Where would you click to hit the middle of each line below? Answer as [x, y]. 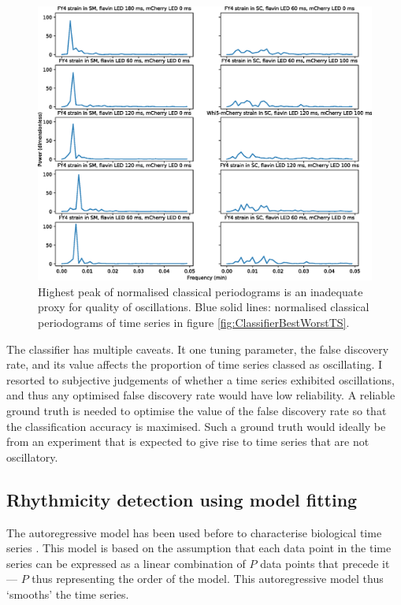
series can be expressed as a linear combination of [126, 563]
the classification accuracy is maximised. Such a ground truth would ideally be [196, 426]
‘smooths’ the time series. [68, 594]
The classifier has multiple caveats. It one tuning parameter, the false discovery [198, 349]
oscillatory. [32, 457]
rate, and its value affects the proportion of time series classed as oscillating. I [195, 364]
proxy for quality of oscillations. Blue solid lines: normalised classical [204, 307]
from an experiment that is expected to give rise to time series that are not [188, 442]
